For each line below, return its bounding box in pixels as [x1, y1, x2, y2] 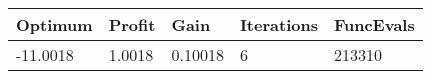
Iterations [239, 13, 318, 36]
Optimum [16, 13, 93, 36]
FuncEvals [333, 13, 415, 36]
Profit [108, 13, 156, 36]
